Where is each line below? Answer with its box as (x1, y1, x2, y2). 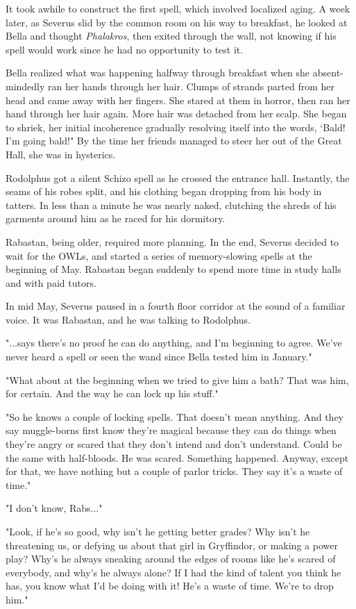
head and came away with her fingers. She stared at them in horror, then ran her (6, 92, 350, 107)
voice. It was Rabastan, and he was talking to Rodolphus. (6, 312, 251, 326)
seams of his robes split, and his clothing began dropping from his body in (6, 184, 322, 199)
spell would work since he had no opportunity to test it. (6, 42, 244, 56)
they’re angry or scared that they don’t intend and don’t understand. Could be (6, 437, 342, 451)
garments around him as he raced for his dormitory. (6, 211, 226, 226)
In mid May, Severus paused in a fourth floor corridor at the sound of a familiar (6, 299, 346, 313)
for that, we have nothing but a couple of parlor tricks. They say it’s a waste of (6, 464, 343, 478)
